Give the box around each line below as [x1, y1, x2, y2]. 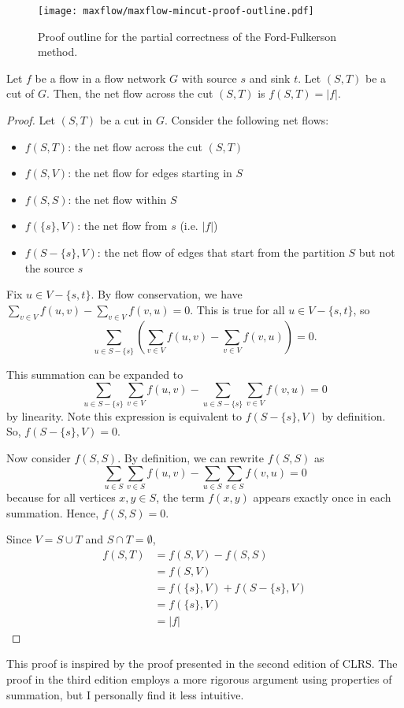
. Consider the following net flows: [164, 112, 329, 128]
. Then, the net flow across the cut [46, 85, 213, 102]
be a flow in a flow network [35, 69, 166, 86]
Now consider [6, 450, 71, 466]
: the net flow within [68, 191, 167, 207]
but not [358, 244, 395, 260]
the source [24, 259, 75, 276]
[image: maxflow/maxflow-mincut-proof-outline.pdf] [38, 6, 314, 17]
